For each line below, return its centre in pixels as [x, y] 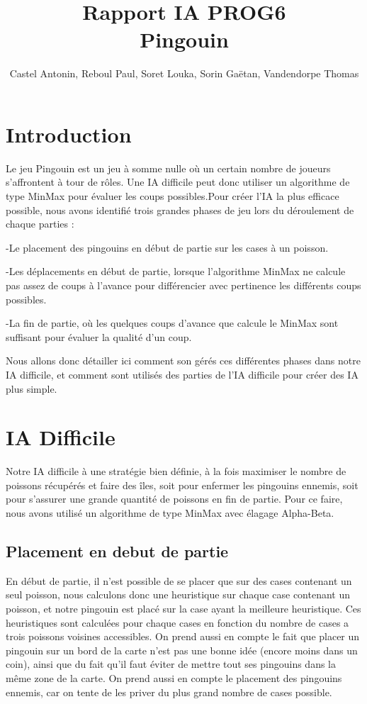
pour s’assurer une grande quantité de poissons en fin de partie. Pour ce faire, [174, 499]
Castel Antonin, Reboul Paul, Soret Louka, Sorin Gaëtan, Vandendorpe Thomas [184, 73]
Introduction [69, 134]
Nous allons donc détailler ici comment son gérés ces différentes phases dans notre [183, 361]
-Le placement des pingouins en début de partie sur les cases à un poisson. [167, 247]
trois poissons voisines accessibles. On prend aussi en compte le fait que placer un [183, 636]
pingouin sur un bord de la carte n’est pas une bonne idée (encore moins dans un [182, 650]
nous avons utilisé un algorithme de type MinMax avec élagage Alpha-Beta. [170, 513]
